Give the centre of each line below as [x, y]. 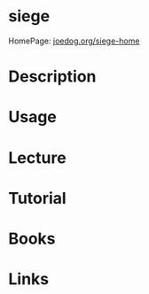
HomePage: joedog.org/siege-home [74, 41]
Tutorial [38, 198]
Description [52, 77]
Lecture [38, 158]
